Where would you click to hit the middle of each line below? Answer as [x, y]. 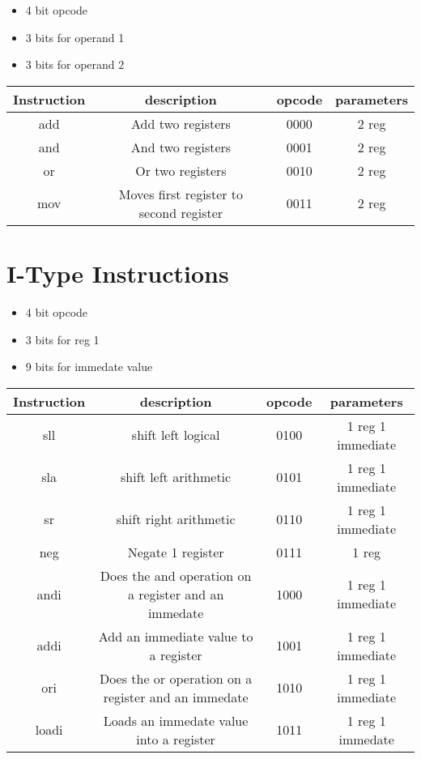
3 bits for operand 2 [75, 64]
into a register [176, 739]
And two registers [181, 147]
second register [181, 212]
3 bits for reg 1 [62, 339]
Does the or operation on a [176, 678]
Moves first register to [181, 194]
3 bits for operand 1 [75, 37]
